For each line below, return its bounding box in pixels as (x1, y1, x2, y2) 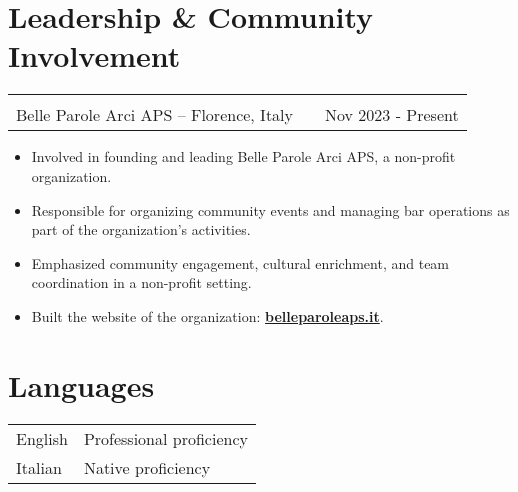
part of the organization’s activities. (31, 219, 251, 240)
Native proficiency (83, 455, 211, 479)
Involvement (8, 35, 181, 76)
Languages (8, 364, 155, 405)
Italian (16, 455, 62, 479)
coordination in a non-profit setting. (31, 272, 252, 293)
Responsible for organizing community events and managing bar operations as (31, 199, 510, 220)
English (16, 426, 68, 450)
